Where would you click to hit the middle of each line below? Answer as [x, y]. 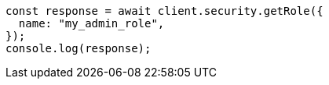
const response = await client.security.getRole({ [164, 11]
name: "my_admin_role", [91, 23]
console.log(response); [79, 48]
